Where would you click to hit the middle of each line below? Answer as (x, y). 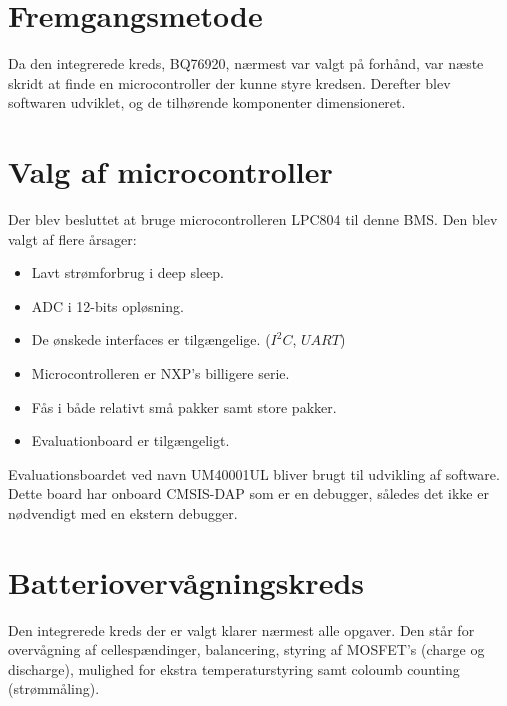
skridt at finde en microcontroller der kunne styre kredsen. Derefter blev (229, 82)
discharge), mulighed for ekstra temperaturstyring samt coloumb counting (234, 668)
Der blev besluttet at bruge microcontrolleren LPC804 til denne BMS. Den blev (253, 219)
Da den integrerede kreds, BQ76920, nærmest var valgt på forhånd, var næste (246, 63)
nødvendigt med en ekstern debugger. (123, 512)
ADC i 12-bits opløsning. (107, 305)
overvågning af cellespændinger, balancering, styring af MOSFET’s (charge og (246, 649)
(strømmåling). (54, 688)
